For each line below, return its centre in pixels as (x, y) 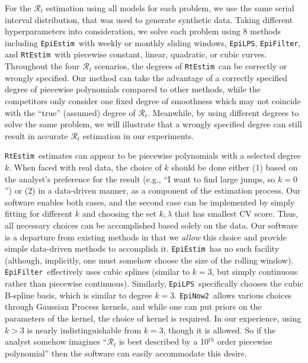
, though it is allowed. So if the (219, 330)
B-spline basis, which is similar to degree (78, 295)
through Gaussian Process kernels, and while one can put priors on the (133, 306)
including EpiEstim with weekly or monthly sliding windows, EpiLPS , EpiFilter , (153, 42)
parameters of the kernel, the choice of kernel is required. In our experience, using (153, 318)
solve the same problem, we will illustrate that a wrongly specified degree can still (153, 124)
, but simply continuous (255, 272)
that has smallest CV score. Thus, (237, 213)
